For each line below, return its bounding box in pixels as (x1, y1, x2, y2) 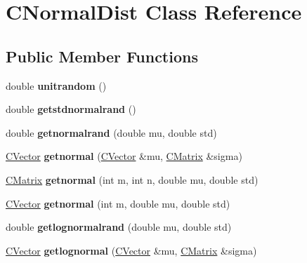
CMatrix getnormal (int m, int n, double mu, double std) (6, 172, 259, 187)
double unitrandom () (6, 78, 107, 93)
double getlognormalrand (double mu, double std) (6, 220, 232, 234)
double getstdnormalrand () (6, 102, 136, 116)
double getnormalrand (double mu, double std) (6, 125, 217, 140)
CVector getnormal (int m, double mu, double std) (6, 196, 230, 210)
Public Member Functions (6, 45, 198, 67)
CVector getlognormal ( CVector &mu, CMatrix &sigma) (6, 243, 257, 257)
